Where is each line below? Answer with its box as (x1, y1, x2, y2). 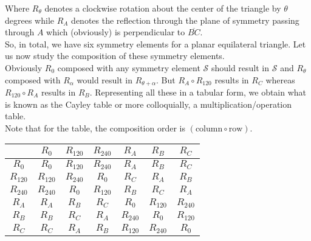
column (195, 124, 223, 133)
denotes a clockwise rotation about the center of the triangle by (44, 2, 281, 14)
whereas (265, 73, 295, 86)
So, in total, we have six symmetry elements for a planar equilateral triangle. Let (5, 37, 306, 50)
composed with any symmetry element (57, 61, 200, 74)
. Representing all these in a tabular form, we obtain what (89, 86, 307, 99)
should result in (211, 61, 270, 74)
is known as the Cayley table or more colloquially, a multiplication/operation (5, 97, 292, 110)
